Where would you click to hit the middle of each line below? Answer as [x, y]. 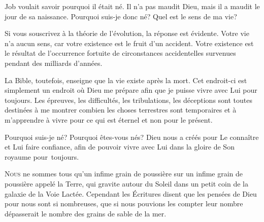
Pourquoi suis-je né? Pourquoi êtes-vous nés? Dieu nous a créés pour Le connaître [132, 137]
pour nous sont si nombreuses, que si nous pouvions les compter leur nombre [124, 203]
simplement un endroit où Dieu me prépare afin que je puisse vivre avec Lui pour [131, 90]
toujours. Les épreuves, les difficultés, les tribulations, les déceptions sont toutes [129, 100]
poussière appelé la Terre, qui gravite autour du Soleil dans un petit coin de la [126, 183]
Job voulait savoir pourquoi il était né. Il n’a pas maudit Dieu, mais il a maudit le [132, 6]
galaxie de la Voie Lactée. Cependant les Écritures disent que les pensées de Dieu [131, 193]
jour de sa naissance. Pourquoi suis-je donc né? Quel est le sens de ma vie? [121, 16]
